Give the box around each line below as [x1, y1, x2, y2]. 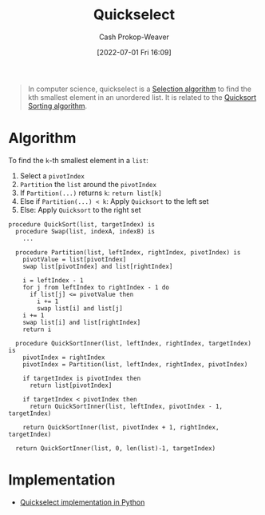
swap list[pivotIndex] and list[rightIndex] [22, 262, 173, 270]
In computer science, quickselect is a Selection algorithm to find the [27, 84, 252, 94]
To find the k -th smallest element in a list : [8, 155, 149, 165]
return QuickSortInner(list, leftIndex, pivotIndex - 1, [29, 402, 223, 410]
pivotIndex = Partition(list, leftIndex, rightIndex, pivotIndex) [22, 360, 248, 369]
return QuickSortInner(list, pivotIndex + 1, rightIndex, [22, 423, 220, 431]
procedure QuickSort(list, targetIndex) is [8, 220, 156, 229]
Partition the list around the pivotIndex [19, 179, 157, 189]
